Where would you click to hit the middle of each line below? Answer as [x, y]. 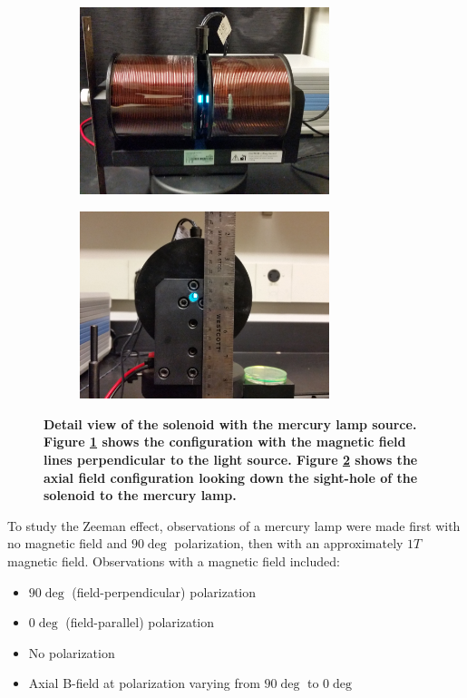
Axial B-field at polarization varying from [144, 683]
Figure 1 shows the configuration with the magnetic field [225, 442]
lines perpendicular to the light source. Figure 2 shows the [231, 459]
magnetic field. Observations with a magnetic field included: [174, 560]
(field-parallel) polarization [140, 622]
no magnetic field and [68, 543]
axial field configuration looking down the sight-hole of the [231, 477]
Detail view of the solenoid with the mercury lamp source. [230, 423]
